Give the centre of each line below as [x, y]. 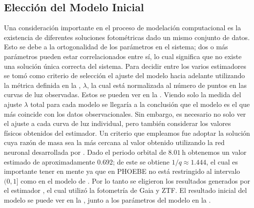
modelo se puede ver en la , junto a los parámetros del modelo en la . [107, 199]
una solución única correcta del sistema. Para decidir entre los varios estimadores [125, 66]
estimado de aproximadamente [50, 161]
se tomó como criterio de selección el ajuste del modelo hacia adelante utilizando [125, 75]
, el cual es [222, 161]
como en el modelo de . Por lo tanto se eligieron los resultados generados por [135, 180]
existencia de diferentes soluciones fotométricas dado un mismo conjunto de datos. [127, 37]
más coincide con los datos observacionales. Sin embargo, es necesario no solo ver [125, 114]
